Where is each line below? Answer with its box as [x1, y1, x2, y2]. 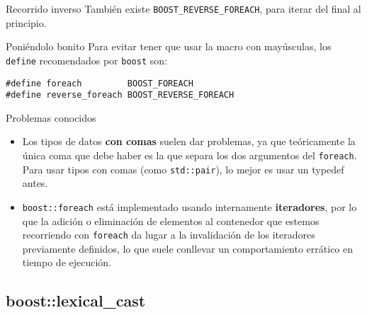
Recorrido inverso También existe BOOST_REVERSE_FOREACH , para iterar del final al [6, 1, 361, 16]
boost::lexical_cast [6, 290, 146, 311]
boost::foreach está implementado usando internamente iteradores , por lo [22, 199, 357, 214]
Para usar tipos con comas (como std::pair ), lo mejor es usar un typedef [22, 161, 344, 176]
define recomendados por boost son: [6, 52, 167, 67]
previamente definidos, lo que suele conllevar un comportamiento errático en [22, 241, 354, 256]
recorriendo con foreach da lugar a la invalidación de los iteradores [22, 227, 315, 242]
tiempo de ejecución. [22, 255, 112, 270]
